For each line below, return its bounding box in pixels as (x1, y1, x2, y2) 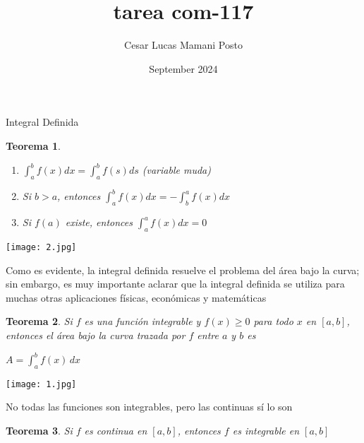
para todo (253, 314, 293, 329)
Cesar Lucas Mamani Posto (124, 37, 243, 52)
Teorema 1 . (6, 138, 61, 153)
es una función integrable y (84, 314, 201, 329)
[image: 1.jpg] (6, 379, 77, 389)
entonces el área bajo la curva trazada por (6, 327, 186, 342)
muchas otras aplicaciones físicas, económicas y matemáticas (6, 290, 267, 305)
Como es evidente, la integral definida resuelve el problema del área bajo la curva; (6, 262, 360, 277)
